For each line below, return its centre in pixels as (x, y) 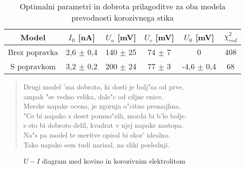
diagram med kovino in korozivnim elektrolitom (114, 161)
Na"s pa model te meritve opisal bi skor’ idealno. (97, 134)
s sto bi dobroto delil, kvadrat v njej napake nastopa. (103, 125)
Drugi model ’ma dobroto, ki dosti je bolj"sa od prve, (104, 86)
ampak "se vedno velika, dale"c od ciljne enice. (93, 96)
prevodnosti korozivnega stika (123, 17)
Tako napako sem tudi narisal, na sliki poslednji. (96, 144)
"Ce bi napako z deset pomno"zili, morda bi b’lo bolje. (105, 115)
